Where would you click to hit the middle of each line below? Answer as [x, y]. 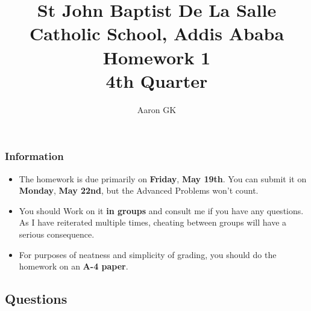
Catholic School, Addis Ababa [157, 33]
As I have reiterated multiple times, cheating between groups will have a [153, 222]
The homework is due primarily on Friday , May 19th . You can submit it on [163, 178]
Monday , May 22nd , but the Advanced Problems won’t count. [139, 190]
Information [34, 156]
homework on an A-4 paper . [74, 266]
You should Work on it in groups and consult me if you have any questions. [161, 210]
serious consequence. [57, 234]
